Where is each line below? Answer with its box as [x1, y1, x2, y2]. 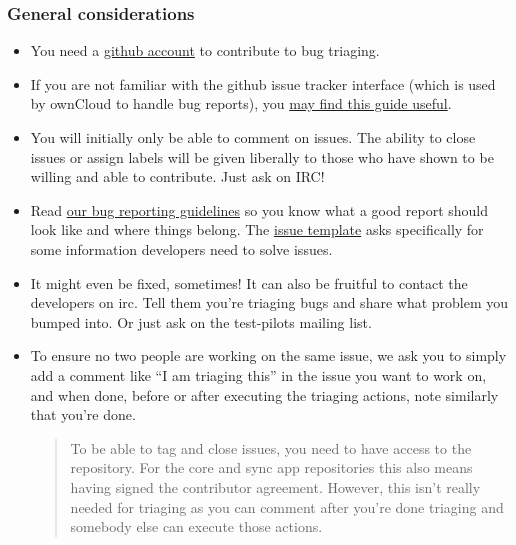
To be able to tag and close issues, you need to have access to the [70, 437, 472, 458]
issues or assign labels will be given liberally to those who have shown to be [30, 146, 494, 167]
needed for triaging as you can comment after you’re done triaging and [70, 496, 504, 517]
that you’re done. [30, 404, 136, 425]
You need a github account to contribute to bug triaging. [30, 40, 380, 61]
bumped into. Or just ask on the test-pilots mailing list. [30, 311, 372, 332]
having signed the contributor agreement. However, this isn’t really [70, 476, 481, 497]
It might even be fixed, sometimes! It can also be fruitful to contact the [30, 272, 468, 293]
